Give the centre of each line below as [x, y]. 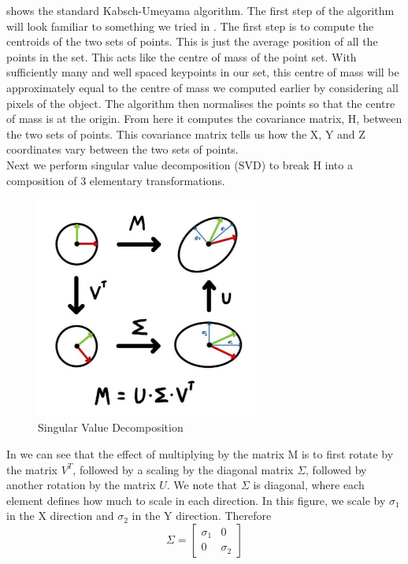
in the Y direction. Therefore [202, 516]
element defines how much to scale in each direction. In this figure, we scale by [196, 500]
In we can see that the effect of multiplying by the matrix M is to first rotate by [200, 453]
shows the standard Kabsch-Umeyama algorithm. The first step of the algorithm [200, 10]
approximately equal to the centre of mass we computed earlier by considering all [202, 87]
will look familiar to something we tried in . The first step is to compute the [190, 26]
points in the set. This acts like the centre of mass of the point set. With [182, 56]
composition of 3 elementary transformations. [116, 180]
